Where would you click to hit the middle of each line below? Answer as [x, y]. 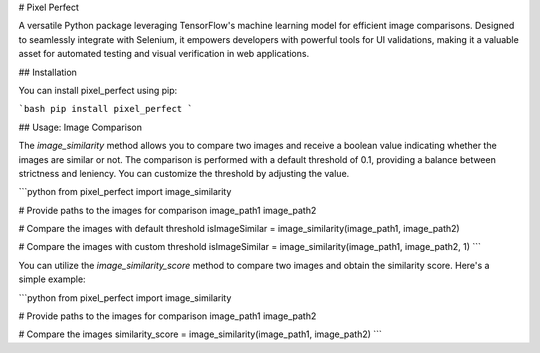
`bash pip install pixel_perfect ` [106, 109]
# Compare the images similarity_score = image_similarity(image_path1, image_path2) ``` [200, 334]
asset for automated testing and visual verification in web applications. [164, 54]
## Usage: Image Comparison [80, 127]
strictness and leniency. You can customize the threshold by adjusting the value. [184, 173]
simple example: [52, 279]
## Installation [47, 72]
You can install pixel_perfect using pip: [98, 90]
